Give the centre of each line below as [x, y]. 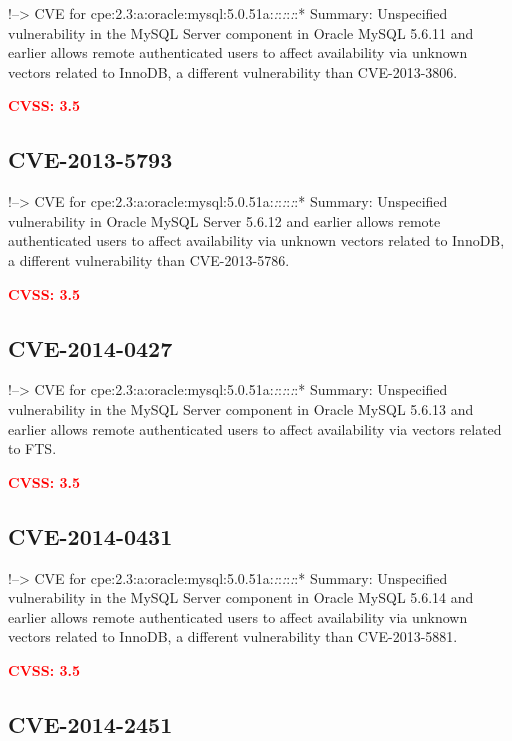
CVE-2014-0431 [90, 535]
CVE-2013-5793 [90, 159]
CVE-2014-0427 [90, 347]
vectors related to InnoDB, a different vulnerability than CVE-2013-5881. [233, 636]
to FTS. [32, 448]
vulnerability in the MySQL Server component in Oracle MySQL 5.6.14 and [241, 597]
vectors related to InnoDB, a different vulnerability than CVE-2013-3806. [233, 71]
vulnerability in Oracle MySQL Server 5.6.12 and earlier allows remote [224, 220]
